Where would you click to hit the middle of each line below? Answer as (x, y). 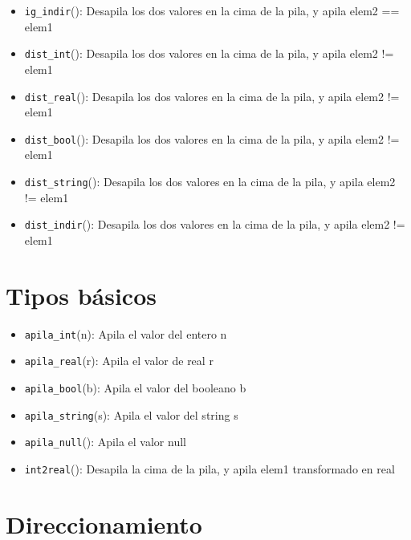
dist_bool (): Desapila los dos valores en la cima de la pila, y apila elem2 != (212, 138)
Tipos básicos (81, 295)
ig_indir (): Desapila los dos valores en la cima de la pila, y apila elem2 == (212, 10)
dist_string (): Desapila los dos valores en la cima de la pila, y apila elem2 (210, 181)
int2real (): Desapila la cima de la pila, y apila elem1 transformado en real (210, 468)
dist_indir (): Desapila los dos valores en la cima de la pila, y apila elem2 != (215, 224)
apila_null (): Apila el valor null (105, 442)
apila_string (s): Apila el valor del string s (131, 414)
